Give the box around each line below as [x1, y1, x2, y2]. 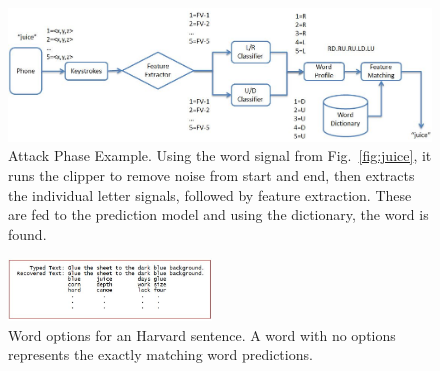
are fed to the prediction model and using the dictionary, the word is [8, 204, 429, 225]
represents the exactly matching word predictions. [8, 344, 313, 365]
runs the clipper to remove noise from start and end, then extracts [8, 165, 415, 186]
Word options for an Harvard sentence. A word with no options [8, 324, 396, 345]
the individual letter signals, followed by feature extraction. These [8, 184, 412, 205]
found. [8, 223, 47, 244]
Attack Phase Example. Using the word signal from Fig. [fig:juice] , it [8, 145, 432, 166]
